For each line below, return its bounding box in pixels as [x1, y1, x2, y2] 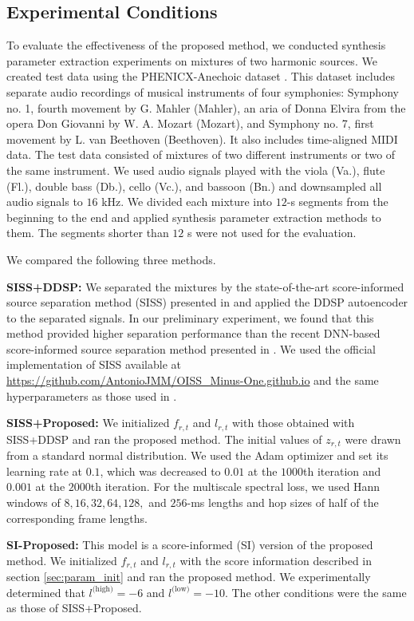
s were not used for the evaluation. [187, 224, 357, 241]
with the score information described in [179, 552, 373, 568]
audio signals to [6, 193, 83, 210]
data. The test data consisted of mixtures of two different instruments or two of [6, 146, 396, 163]
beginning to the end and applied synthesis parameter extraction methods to [6, 208, 381, 225]
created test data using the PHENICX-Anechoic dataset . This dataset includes [6, 68, 395, 85]
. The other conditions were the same [224, 583, 407, 600]
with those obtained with [232, 414, 355, 431]
